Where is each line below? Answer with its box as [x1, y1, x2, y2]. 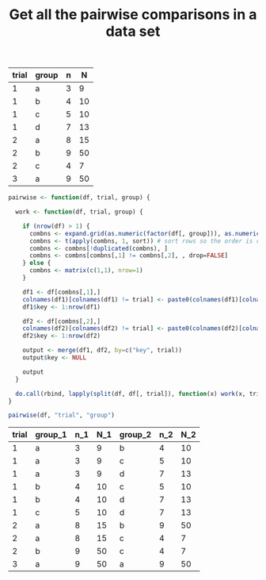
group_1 [35, 429, 67, 440]
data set [105, 22, 161, 40]
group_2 [119, 429, 152, 440]
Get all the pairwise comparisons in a [9, 6, 257, 24]
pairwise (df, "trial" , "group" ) [8, 411, 115, 420]
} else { [22, 259, 51, 267]
